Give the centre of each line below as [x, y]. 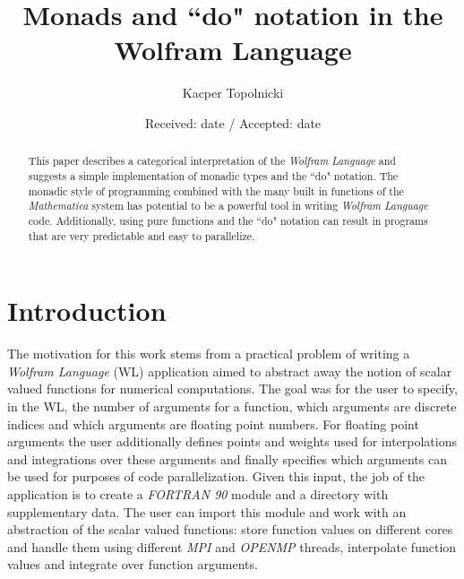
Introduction [87, 311]
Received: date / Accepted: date [233, 122]
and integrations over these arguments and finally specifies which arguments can [227, 458]
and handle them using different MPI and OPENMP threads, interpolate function [232, 546]
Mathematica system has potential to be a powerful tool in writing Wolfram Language [228, 206]
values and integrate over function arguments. [133, 564]
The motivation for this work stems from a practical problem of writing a [209, 354]
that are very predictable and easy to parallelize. [142, 235]
